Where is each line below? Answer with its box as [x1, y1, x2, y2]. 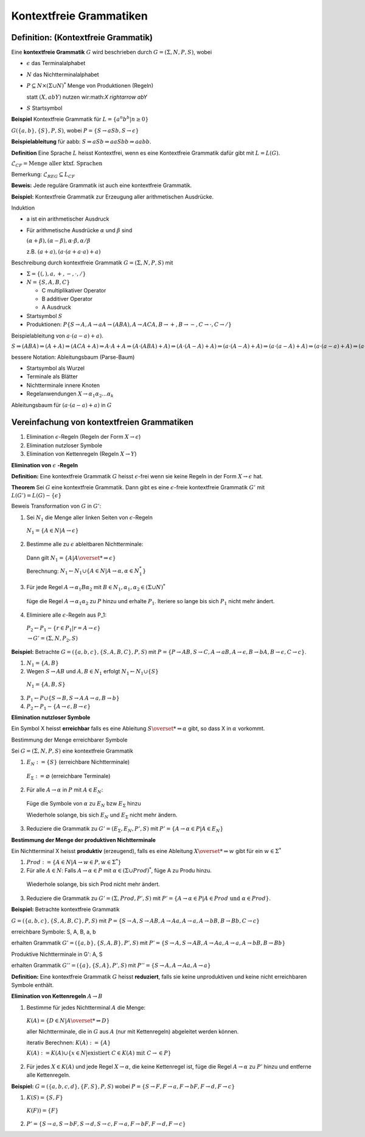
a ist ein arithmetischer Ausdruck [26, 215, 109, 222]
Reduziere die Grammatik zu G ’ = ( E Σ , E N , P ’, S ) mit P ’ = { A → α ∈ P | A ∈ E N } [26, 825, 224, 834]
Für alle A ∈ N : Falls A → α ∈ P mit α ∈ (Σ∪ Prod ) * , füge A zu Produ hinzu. [26, 866, 212, 874]
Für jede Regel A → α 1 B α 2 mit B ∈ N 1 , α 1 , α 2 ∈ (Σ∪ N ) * [26, 583, 165, 592]
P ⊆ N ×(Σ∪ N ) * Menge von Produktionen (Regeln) [26, 81, 153, 90]
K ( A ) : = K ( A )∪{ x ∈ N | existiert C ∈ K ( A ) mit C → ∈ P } [26, 1050, 172, 1057]
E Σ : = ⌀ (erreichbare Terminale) [26, 772, 111, 781]
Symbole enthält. [11, 981, 54, 988]
